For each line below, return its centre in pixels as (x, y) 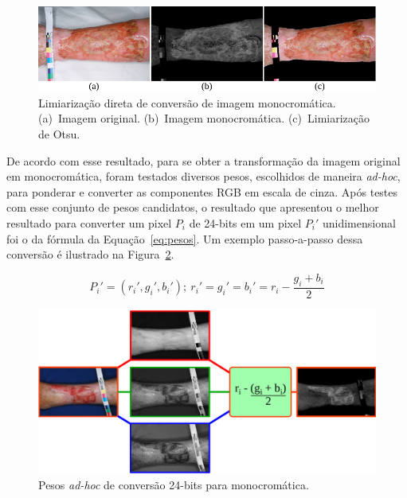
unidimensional (359, 223)
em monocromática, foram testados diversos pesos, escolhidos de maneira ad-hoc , (203, 176)
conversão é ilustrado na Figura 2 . (90, 254)
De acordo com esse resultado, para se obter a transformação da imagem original (203, 160)
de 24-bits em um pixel (245, 223)
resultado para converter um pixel (89, 223)
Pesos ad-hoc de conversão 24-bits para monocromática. (174, 485)
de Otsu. (59, 134)
